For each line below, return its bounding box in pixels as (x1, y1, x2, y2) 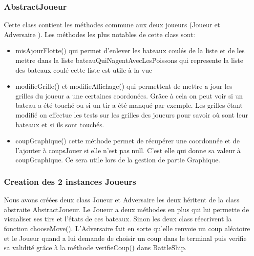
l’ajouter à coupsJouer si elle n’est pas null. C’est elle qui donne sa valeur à (15, 145, 241, 155)
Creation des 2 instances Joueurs (4, 175, 136, 187)
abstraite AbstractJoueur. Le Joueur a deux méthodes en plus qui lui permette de (4, 204, 249, 214)
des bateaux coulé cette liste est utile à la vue (15, 64, 152, 75)
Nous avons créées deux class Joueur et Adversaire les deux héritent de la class (4, 195, 240, 205)
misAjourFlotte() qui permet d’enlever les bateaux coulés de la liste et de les (15, 45, 245, 56)
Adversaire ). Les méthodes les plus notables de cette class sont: (4, 29, 195, 39)
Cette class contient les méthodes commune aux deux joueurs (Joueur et (4, 20, 220, 30)
